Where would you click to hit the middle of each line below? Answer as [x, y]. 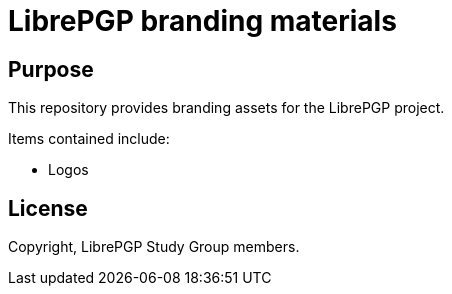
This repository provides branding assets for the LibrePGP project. [226, 108]
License [48, 208]
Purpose [51, 69]
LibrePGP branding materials [202, 21]
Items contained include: [89, 139]
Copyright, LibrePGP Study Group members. [154, 247]
